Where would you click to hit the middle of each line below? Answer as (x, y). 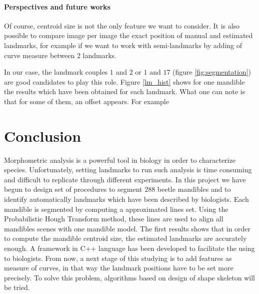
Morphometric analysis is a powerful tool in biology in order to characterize (120, 160)
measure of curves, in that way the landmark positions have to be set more (119, 268)
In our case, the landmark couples (56, 72)
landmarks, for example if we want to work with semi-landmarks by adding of (123, 45)
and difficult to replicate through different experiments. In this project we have (125, 179)
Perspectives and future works (57, 6)
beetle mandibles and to (194, 189)
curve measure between (39, 55)
